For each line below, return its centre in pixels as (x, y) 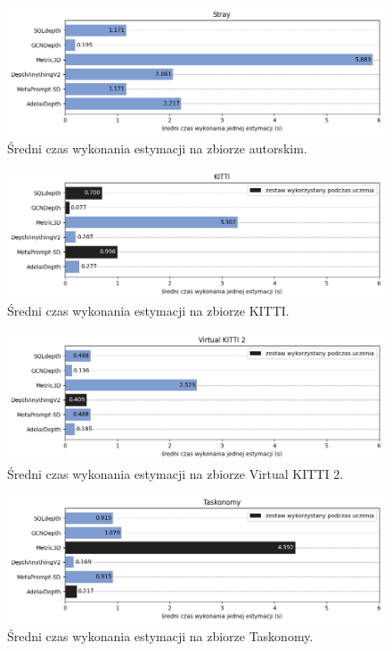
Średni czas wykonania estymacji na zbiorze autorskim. (157, 148)
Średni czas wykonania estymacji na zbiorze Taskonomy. (160, 635)
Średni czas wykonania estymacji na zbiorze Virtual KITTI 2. (176, 473)
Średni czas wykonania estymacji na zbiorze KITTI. (148, 311)
